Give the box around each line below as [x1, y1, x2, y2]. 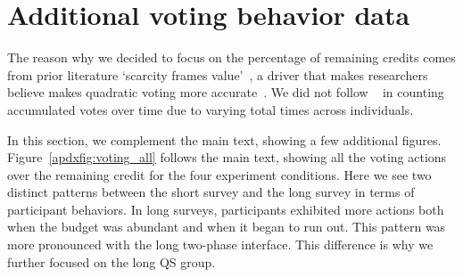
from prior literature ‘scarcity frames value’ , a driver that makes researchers [7, 65, 428, 84]
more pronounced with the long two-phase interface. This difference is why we [7, 235, 434, 254]
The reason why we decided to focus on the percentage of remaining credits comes [7, 48, 456, 67]
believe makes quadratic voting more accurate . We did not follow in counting [7, 83, 444, 102]
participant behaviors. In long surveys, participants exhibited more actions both [7, 200, 444, 218]
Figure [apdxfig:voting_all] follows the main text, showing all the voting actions [7, 148, 447, 167]
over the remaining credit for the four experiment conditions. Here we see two [7, 165, 432, 183]
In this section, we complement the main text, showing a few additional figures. [7, 130, 442, 149]
